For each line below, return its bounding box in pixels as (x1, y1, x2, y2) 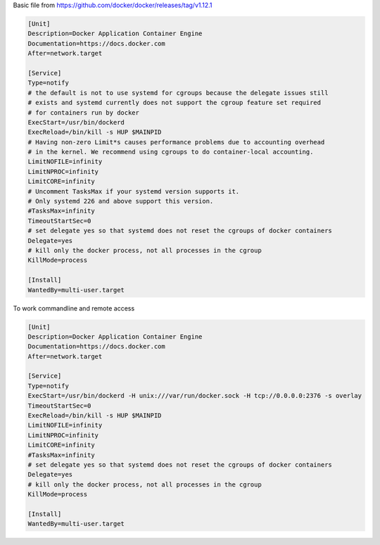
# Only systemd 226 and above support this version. (27, 197, 214, 206)
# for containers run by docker (27, 108, 140, 116)
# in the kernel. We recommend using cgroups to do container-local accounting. (27, 148, 314, 156)
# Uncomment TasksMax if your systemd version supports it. (27, 187, 240, 195)
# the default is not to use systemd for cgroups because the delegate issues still (27, 89, 329, 96)
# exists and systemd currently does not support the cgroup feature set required (27, 99, 322, 107)
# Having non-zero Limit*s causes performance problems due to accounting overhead (27, 138, 325, 146)
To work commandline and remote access (13, 303, 135, 313)
